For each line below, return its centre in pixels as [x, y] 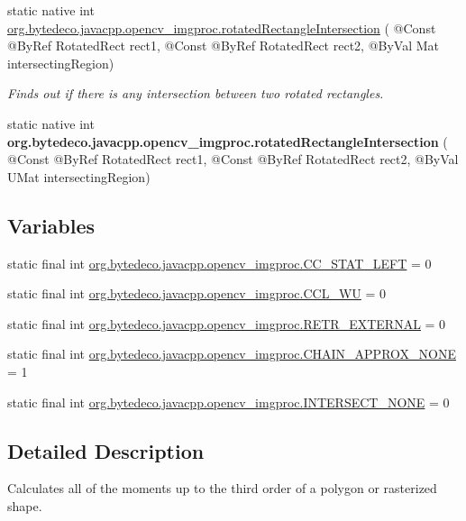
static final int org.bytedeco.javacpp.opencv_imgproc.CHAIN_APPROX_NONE [232, 354]
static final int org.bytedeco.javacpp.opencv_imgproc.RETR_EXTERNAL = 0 [227, 323]
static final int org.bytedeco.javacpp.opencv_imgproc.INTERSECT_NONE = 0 [228, 402]
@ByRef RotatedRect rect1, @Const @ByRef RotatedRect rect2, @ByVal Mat [224, 46]
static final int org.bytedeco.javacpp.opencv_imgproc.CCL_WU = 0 [196, 293]
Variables [51, 225]
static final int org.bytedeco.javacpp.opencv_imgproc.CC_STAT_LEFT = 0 [219, 263]
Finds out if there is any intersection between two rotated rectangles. [196, 93]
